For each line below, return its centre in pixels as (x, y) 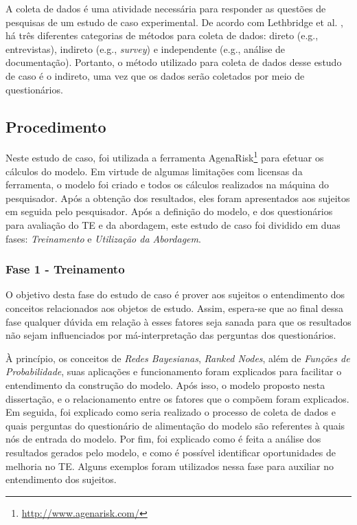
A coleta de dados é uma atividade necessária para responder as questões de (166, 8)
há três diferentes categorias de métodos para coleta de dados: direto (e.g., (162, 35)
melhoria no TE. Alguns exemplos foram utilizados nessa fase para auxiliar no (170, 466)
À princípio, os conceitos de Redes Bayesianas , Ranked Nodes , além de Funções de (178, 358)
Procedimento (56, 126)
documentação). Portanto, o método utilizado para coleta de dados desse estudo (174, 62)
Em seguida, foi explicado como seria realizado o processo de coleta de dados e (171, 412)
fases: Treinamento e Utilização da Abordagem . (103, 238)
